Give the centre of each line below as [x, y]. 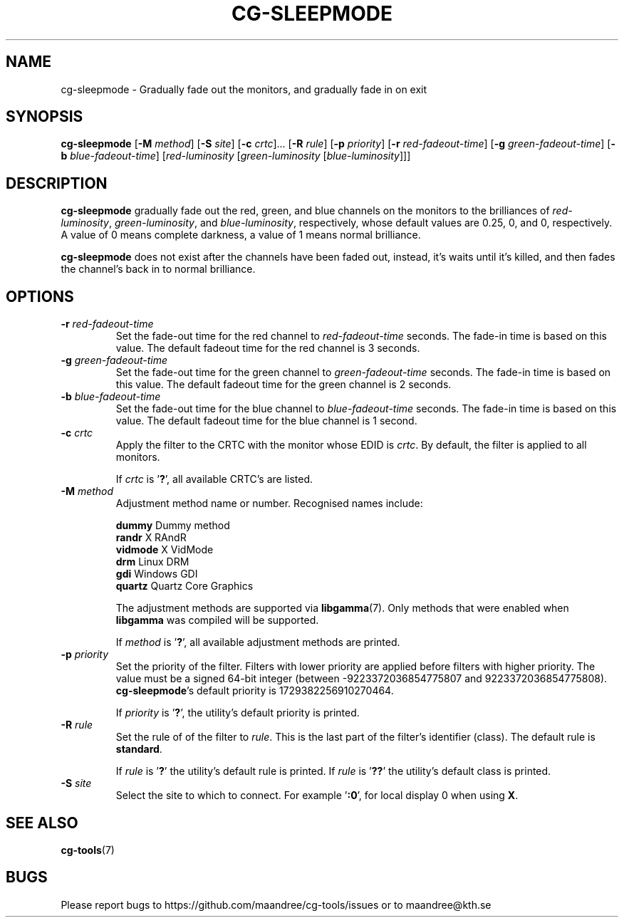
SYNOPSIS [45, 117]
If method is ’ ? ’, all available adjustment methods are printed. [258, 642]
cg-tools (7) [88, 850]
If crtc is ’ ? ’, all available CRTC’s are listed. [214, 479]
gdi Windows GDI [157, 574]
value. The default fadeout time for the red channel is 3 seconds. [268, 348]
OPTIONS [40, 296]
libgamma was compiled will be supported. [217, 620]
